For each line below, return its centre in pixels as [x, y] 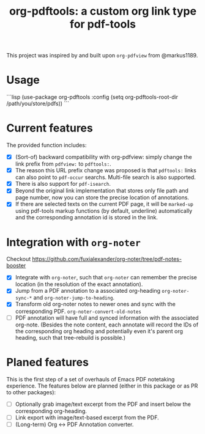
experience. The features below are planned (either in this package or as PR [102, 386]
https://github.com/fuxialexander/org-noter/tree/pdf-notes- [107, 259]
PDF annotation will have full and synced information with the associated [107, 318]
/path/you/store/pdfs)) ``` [38, 104]
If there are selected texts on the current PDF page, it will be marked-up [104, 204]
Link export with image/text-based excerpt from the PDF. [87, 417]
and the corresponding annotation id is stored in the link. [86, 218]
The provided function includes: [47, 145]
